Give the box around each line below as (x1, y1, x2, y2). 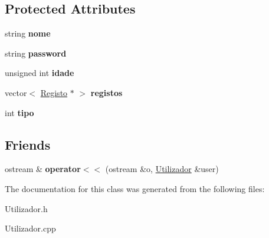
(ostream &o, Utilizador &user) (105, 163, 219, 175)
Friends (5, 135, 51, 153)
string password (5, 47, 67, 59)
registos (90, 86, 123, 98)
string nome (5, 27, 51, 39)
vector (5, 86, 27, 98)
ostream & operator (5, 163, 81, 175)
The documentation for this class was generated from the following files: (5, 182, 265, 194)
